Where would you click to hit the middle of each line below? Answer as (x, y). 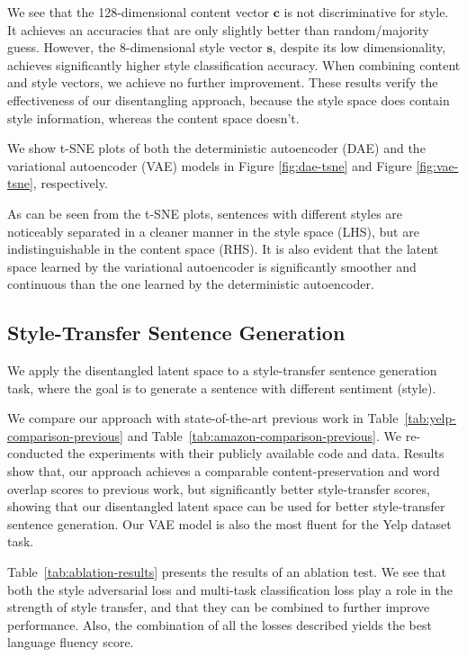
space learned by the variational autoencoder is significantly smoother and (212, 266)
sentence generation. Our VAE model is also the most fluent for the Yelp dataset (229, 523)
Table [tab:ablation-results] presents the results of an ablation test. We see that (227, 572)
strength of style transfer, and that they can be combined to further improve (219, 607)
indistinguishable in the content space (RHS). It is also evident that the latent (223, 249)
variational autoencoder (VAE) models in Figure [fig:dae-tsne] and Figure (210, 165)
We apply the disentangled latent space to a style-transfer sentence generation (222, 370)
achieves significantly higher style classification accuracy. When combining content (234, 64)
